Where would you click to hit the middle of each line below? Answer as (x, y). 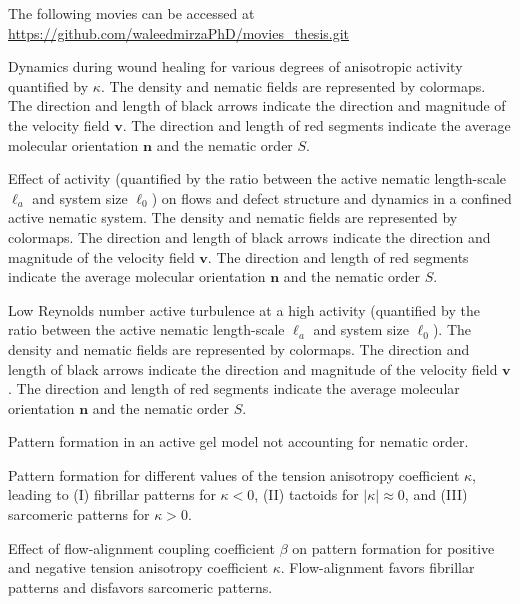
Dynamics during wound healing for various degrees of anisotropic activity (235, 66)
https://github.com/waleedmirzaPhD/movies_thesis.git (179, 32)
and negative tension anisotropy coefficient (138, 567)
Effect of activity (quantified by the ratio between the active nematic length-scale (257, 178)
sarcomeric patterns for (79, 514)
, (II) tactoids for (306, 494)
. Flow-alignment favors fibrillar (377, 567)
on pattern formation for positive (393, 547)
